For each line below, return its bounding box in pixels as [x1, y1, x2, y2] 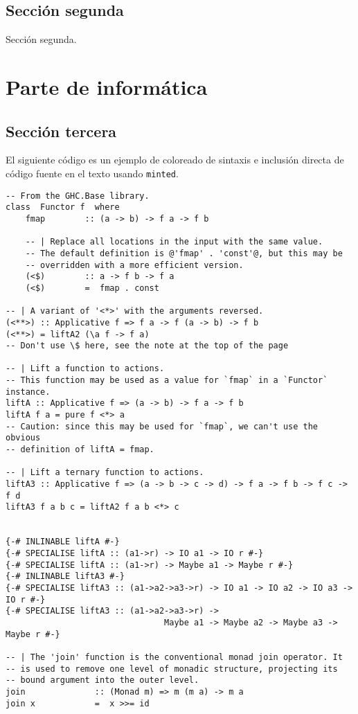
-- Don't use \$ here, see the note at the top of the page [6, 341, 289, 351]
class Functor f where [6, 202, 120, 213]
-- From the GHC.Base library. [6, 190, 150, 201]
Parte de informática [6, 72, 208, 100]
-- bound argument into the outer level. [6, 675, 199, 686]
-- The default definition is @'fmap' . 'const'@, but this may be [25, 248, 343, 258]
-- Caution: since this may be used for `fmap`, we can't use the [6, 421, 319, 431]
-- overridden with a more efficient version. [25, 260, 244, 270]
